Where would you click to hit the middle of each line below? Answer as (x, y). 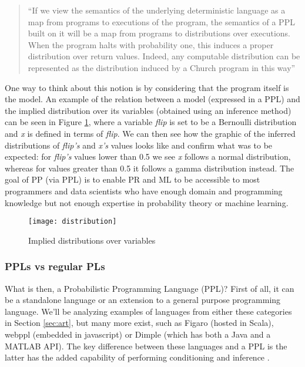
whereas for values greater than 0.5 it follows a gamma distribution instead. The (150, 168)
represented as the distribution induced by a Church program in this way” (162, 67)
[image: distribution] (73, 222)
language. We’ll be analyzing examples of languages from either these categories (148, 311)
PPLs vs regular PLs (55, 266)
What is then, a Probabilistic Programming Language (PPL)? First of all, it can (150, 288)
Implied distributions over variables (92, 240)
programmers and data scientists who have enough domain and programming (144, 191)
